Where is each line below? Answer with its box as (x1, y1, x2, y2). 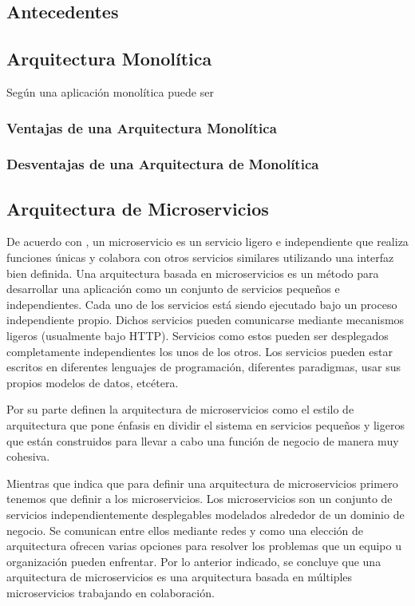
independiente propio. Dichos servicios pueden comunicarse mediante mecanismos (6, 311, 405, 328)
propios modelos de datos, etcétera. (6, 374, 179, 390)
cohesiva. (6, 448, 50, 465)
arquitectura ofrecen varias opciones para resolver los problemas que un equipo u (6, 537, 401, 554)
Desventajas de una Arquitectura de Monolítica (6, 154, 319, 174)
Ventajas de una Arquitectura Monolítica (6, 117, 277, 137)
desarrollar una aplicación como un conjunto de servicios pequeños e (6, 280, 340, 297)
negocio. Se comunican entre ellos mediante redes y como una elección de (6, 521, 363, 538)
